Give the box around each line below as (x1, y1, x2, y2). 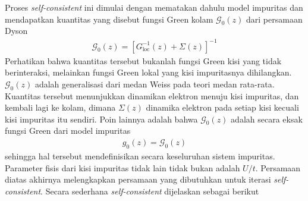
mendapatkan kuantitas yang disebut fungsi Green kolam (5, 12, 213, 25)
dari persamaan (246, 12, 303, 25)
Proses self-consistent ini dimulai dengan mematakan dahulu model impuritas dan (5, 1, 303, 13)
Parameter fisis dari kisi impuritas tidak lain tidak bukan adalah (5, 161, 240, 174)
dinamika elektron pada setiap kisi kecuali (146, 101, 299, 114)
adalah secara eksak (231, 112, 303, 125)
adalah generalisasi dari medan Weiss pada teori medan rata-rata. (34, 77, 275, 90)
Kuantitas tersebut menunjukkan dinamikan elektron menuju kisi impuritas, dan (5, 89, 299, 102)
